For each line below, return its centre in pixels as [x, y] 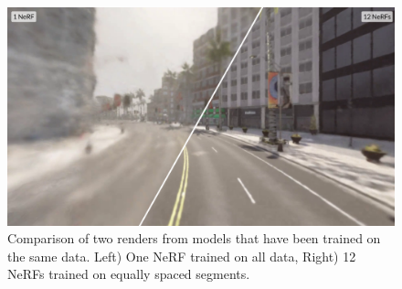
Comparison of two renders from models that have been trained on [194, 238]
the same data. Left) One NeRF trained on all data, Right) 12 [182, 256]
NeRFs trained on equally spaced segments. [129, 274]
